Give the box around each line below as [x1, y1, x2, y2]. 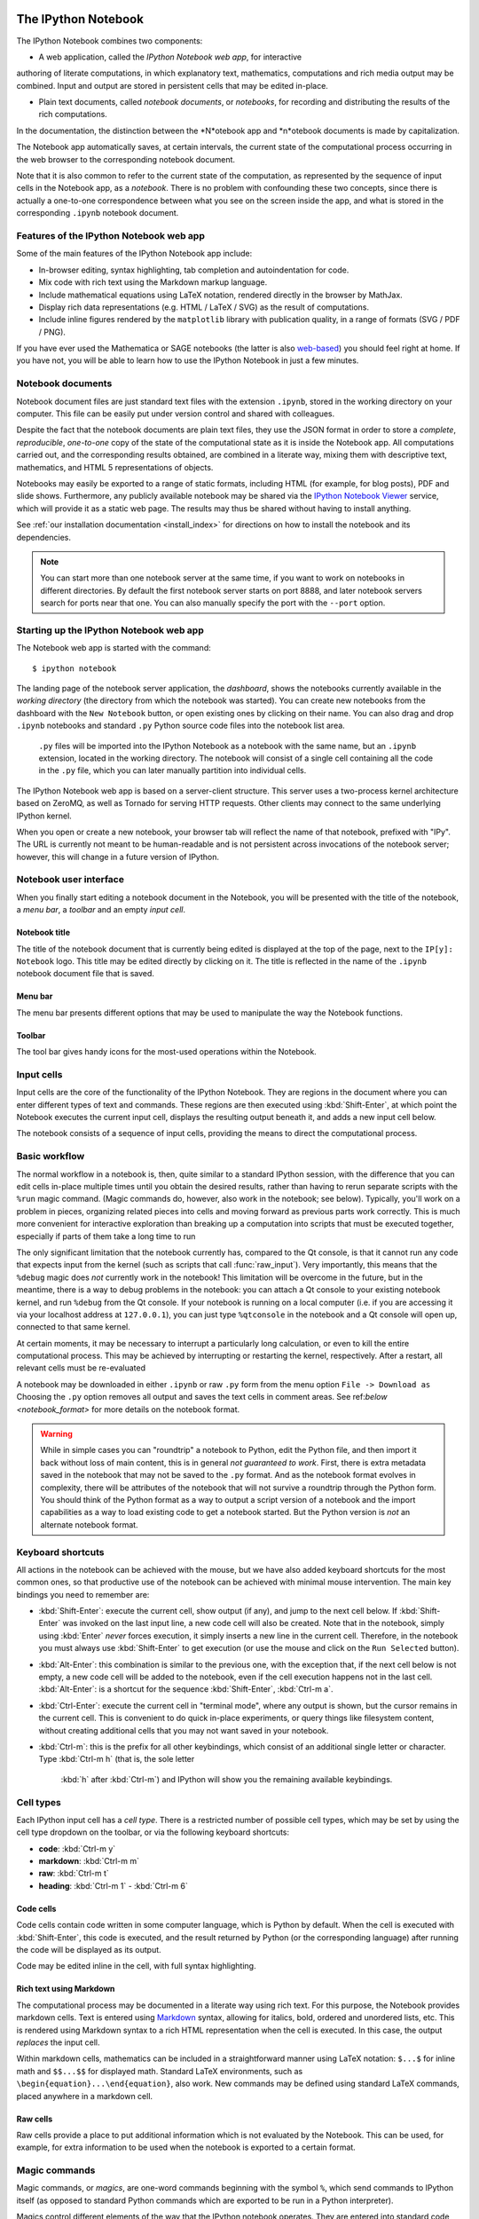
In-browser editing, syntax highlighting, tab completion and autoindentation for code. [38, 265, 349, 275]
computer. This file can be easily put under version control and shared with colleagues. [16, 408, 335, 419]
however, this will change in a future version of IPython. [16, 851, 219, 862]
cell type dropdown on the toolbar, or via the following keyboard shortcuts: [16, 1827, 290, 1837]
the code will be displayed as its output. [16, 1945, 161, 1955]
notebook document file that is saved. [16, 968, 155, 979]
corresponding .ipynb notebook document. [16, 208, 179, 218]
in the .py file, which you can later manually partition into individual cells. [38, 765, 307, 776]
